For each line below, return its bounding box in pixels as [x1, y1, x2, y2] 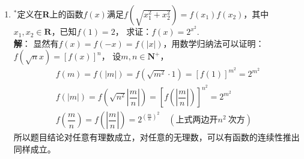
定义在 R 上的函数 [17, 8, 84, 20]
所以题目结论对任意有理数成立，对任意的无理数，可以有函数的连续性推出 [13, 131, 300, 143]
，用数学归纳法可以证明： [163, 37, 264, 49]
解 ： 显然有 [13, 37, 59, 49]
